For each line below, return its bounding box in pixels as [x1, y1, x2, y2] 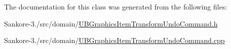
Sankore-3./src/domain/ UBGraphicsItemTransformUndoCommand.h [4, 18, 218, 28]
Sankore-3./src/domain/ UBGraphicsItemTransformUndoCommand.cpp [4, 35, 225, 45]
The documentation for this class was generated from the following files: [4, 1, 227, 11]
